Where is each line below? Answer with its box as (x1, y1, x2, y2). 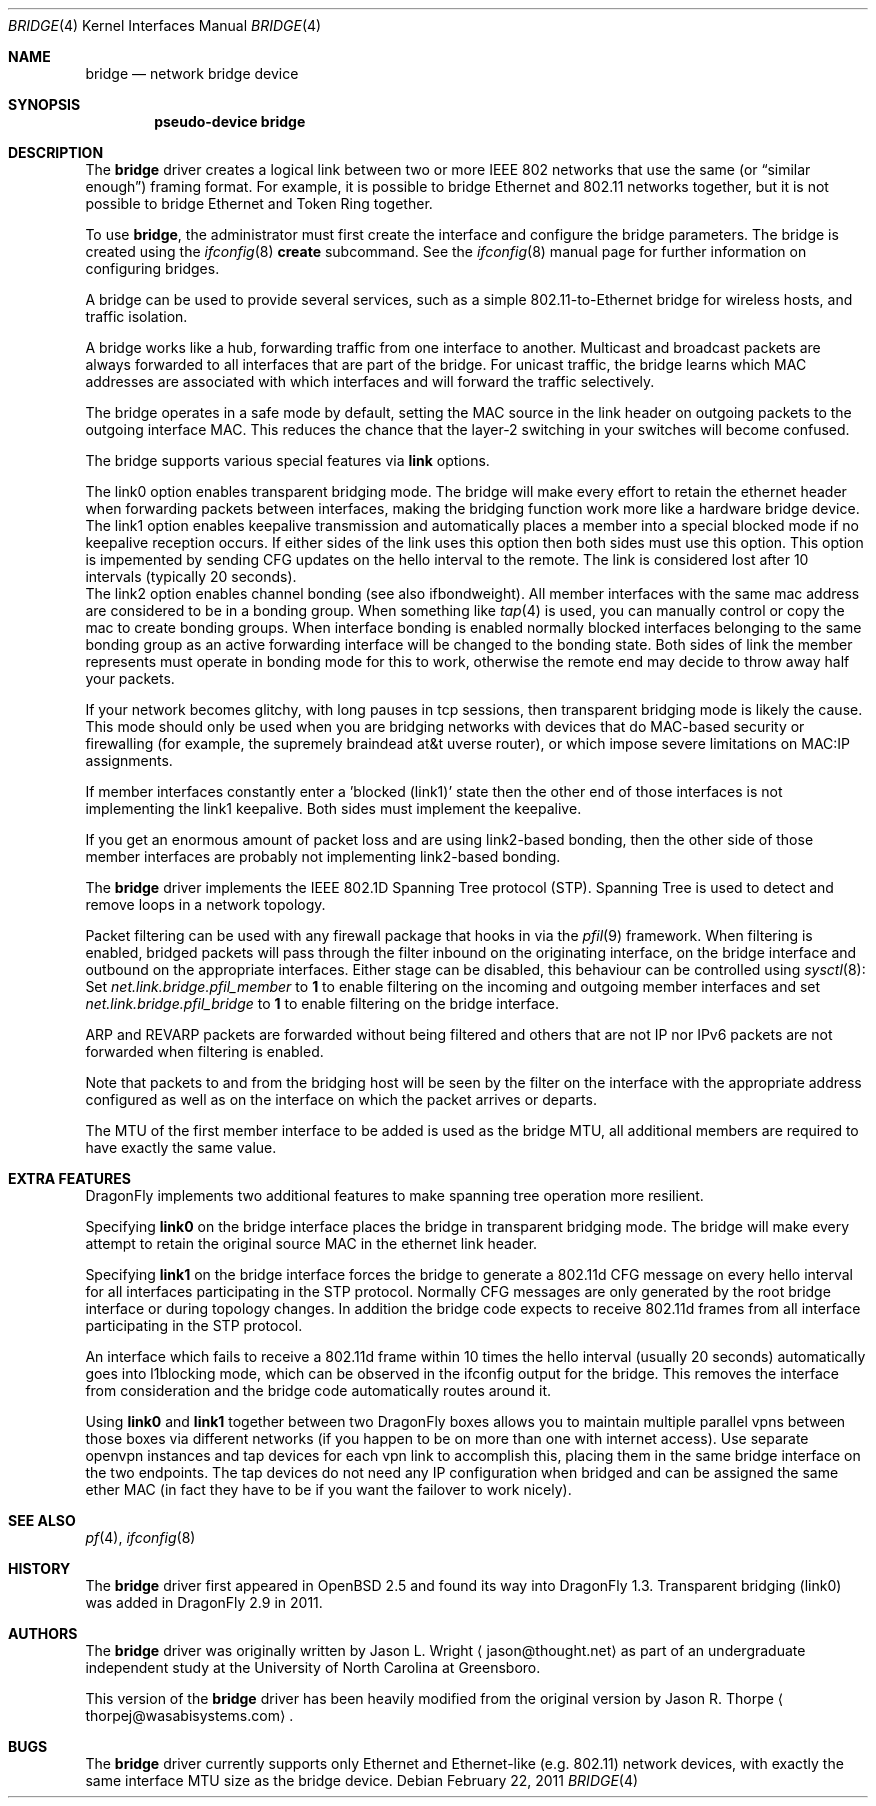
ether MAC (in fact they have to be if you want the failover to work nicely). (85, 1481, 572, 1498)
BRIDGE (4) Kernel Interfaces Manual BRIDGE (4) (8, 17, 322, 34)
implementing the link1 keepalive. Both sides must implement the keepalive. (85, 800, 582, 817)
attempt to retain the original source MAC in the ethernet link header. (85, 1235, 538, 1252)
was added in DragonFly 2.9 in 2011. (85, 1594, 323, 1611)
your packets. (85, 670, 175, 687)
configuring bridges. (85, 260, 220, 277)
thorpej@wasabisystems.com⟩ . (85, 1707, 294, 1724)
